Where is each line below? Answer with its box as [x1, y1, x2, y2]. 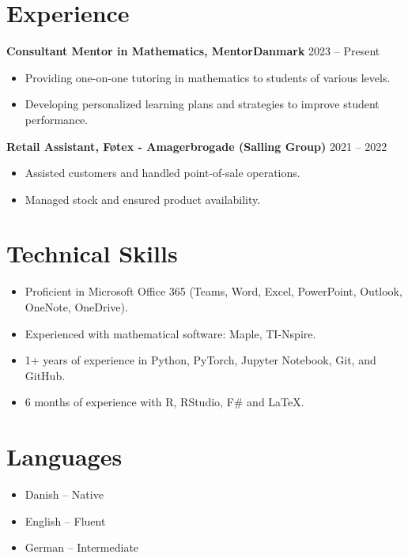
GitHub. [25, 367, 66, 383]
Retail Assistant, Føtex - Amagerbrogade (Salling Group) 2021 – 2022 [6, 138, 387, 154]
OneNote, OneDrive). [25, 299, 128, 315]
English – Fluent [25, 512, 106, 529]
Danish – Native [25, 486, 104, 503]
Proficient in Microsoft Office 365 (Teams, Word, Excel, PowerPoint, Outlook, [25, 283, 402, 300]
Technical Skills [6, 237, 178, 270]
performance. [25, 111, 89, 127]
